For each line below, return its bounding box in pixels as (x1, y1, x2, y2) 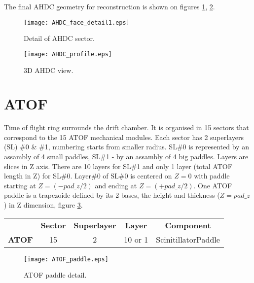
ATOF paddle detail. (24, 270, 87, 280)
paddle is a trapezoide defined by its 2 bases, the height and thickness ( (4, 190, 220, 200)
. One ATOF (193, 180, 232, 190)
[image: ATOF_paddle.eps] (24, 255, 109, 263)
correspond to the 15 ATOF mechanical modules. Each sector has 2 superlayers (4, 132, 244, 142)
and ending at (95, 180, 137, 190)
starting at (4, 180, 36, 190)
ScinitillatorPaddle (156, 233, 220, 245)
